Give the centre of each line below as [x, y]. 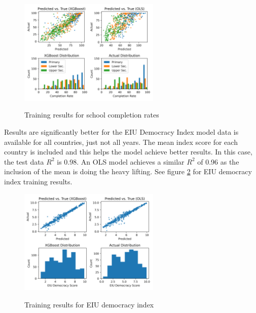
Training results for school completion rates [92, 115]
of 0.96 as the [218, 161]
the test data [24, 161]
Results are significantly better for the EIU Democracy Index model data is [121, 131]
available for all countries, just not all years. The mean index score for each [121, 142]
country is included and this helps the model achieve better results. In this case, [128, 152]
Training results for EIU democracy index [89, 304]
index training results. [38, 181]
